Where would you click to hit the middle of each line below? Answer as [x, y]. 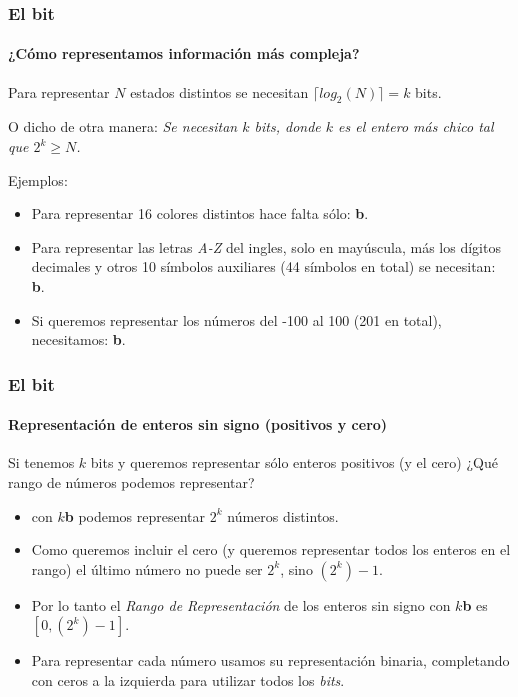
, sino [296, 568]
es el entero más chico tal [416, 126]
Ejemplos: [38, 179]
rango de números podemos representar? [131, 482]
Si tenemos [41, 462]
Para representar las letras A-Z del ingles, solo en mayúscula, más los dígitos [266, 246]
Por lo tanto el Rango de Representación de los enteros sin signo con [241, 604]
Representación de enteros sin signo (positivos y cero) [198, 424]
